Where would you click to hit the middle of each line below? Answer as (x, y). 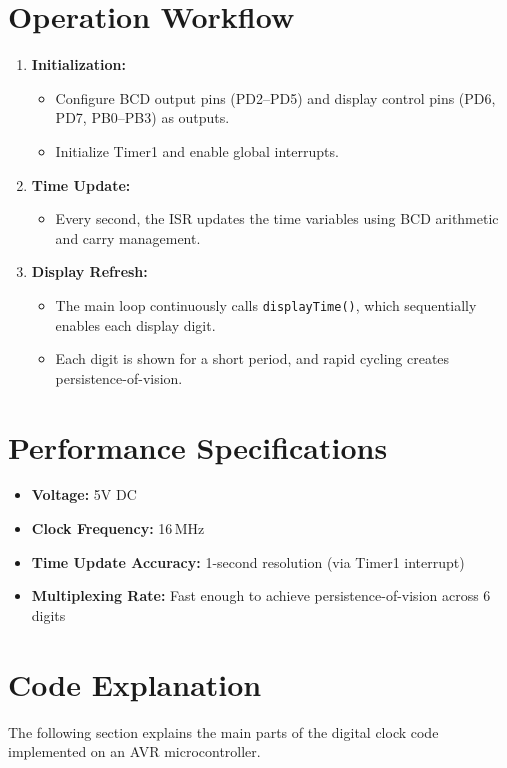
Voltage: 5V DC (84, 494)
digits (48, 614)
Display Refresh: (89, 271)
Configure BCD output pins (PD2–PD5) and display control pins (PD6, (275, 97)
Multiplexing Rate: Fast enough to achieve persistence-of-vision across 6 (261, 595)
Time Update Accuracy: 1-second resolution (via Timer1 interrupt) (248, 561)
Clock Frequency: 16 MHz (118, 528)
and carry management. (128, 237)
